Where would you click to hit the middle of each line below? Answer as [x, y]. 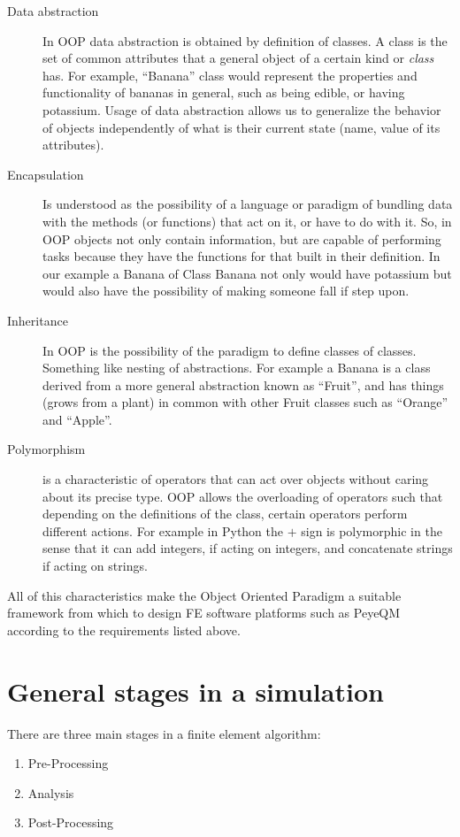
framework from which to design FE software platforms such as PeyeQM [204, 613]
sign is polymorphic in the [372, 530]
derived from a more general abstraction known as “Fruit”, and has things [243, 384]
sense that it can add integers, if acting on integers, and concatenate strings [248, 548]
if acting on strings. [95, 566]
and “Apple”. [77, 419]
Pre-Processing [68, 763]
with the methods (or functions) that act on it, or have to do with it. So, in [247, 221]
